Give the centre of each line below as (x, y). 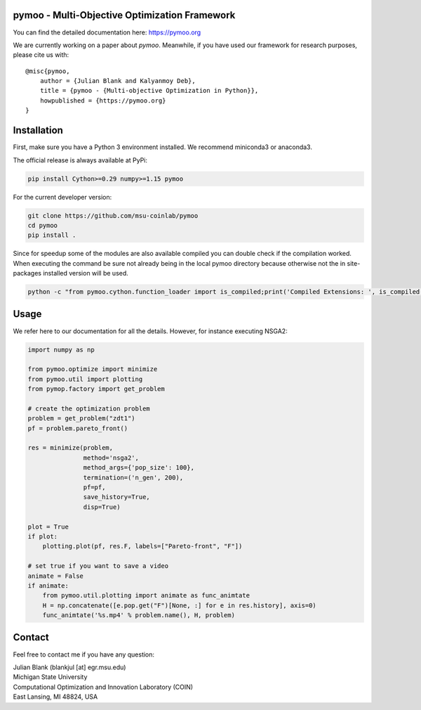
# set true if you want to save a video (98, 566)
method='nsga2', (111, 458)
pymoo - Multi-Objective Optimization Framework (124, 15)
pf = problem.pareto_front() (78, 428)
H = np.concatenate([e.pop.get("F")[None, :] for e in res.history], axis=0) (180, 605)
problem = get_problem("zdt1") (82, 419)
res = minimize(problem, (71, 448)
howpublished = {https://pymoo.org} (103, 101)
